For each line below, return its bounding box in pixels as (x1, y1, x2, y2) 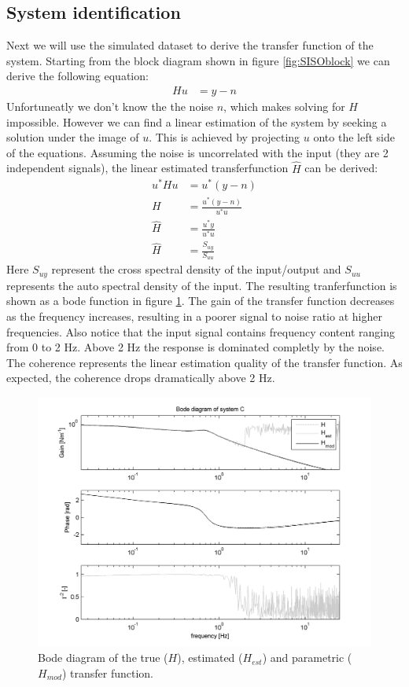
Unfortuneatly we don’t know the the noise (6, 98, 214, 115)
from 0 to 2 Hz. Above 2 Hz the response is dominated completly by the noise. (6, 339, 385, 355)
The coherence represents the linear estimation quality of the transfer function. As (6, 354, 403, 370)
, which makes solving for (223, 98, 345, 115)
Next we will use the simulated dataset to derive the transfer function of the (6, 37, 374, 53)
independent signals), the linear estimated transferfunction (6, 160, 289, 176)
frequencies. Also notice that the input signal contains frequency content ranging (6, 323, 395, 340)
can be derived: (304, 160, 378, 176)
